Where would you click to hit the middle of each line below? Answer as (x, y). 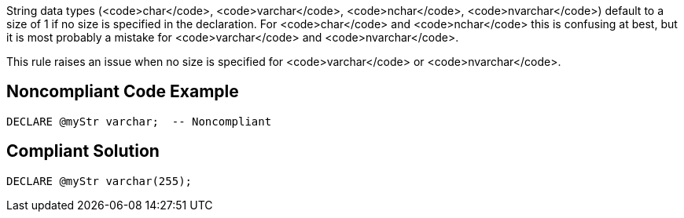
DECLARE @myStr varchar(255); (99, 181)
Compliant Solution (83, 151)
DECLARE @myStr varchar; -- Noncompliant (139, 121)
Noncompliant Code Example (123, 92)
